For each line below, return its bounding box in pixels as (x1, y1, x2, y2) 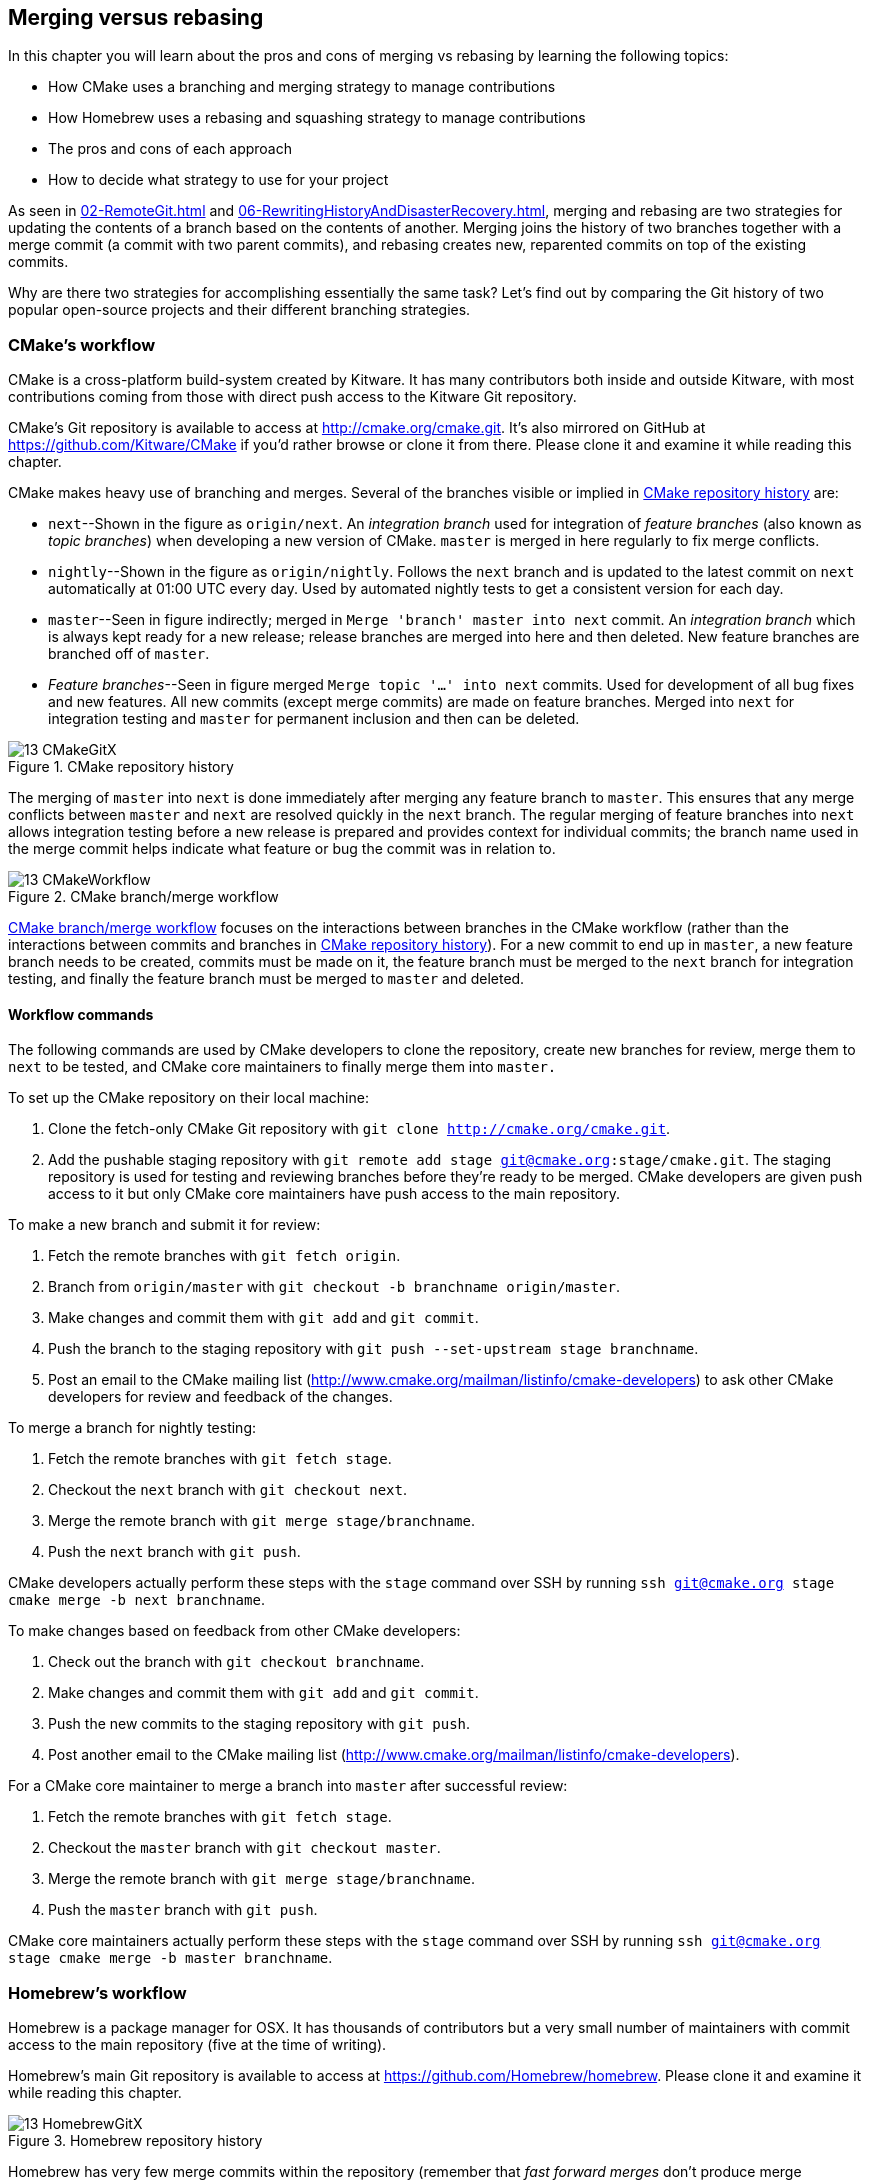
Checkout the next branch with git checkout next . (48, 1481, 408, 1499)
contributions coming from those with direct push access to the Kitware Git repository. (8, 388, 577, 406)
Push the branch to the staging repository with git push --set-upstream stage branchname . (48, 1340, 699, 1358)
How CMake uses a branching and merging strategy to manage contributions (48, 78, 556, 96)
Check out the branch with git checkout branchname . (48, 1653, 425, 1671)
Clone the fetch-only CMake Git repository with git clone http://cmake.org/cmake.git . (48, 1120, 671, 1138)
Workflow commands (8, 1005, 154, 1023)
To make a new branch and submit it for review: (8, 1216, 321, 1234)
